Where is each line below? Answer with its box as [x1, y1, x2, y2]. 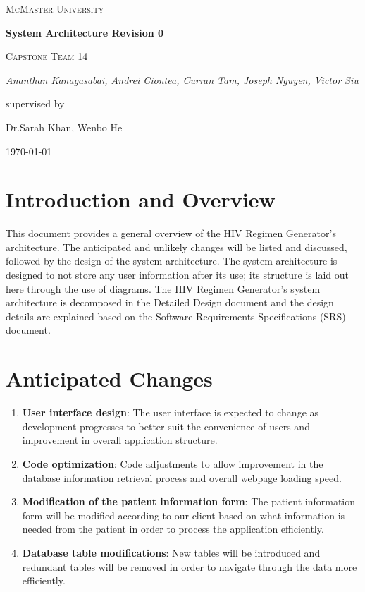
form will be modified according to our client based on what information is [22, 507, 345, 522]
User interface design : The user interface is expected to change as [22, 405, 319, 420]
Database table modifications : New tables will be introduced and [22, 545, 321, 560]
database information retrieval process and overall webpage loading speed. [22, 470, 342, 485]
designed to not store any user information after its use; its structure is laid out [6, 267, 349, 282]
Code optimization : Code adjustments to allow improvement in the [22, 456, 323, 471]
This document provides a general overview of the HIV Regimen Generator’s [6, 226, 336, 241]
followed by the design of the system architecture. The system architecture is [6, 253, 338, 268]
